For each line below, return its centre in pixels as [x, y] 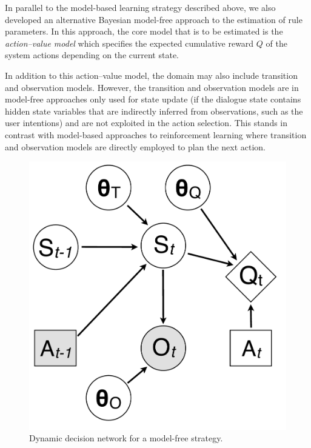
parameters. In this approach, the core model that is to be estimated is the [144, 31]
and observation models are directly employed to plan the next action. [135, 146]
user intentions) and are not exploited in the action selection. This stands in [146, 123]
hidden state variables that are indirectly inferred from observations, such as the [154, 111]
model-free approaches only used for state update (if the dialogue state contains [153, 99]
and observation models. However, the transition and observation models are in [152, 87]
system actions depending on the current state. [92, 55]
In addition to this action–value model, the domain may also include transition [151, 75]
